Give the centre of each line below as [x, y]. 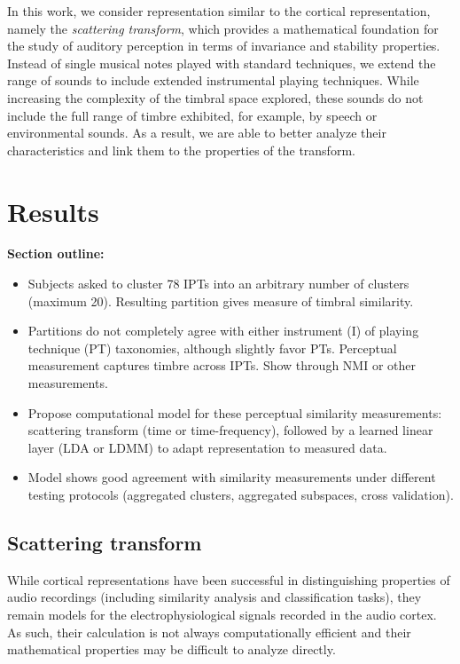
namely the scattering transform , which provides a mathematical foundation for [223, 28]
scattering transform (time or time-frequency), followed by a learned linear [230, 430]
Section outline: [56, 253]
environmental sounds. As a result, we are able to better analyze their [197, 133]
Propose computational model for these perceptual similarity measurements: [235, 412]
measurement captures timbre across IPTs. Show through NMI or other [222, 365]
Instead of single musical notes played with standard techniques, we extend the [222, 63]
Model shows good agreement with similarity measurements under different [232, 477]
